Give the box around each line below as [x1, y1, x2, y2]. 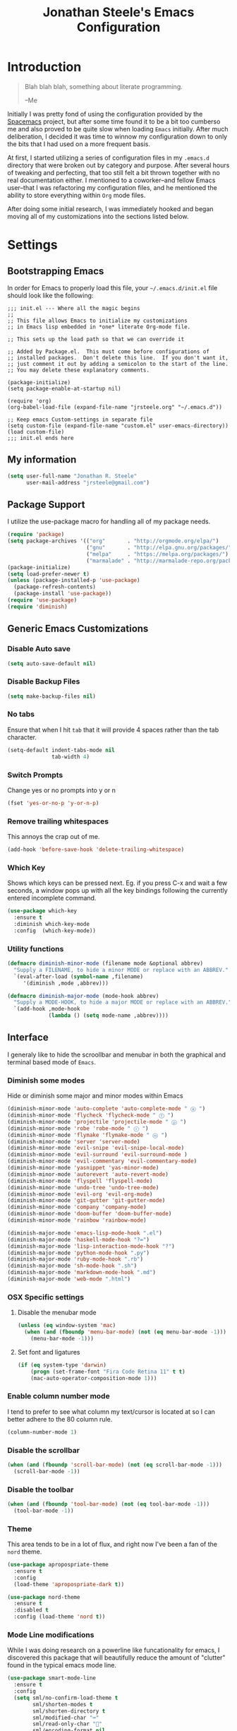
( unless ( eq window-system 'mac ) [17, 1322, 116, 1329]
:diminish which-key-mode [13, 920, 90, 927]
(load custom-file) [7, 428, 65, 435]
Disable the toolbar [7, 1485, 74, 1494]
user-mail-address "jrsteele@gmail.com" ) [25, 479, 150, 486]
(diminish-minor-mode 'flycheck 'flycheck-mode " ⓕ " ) [7, 1112, 174, 1119]
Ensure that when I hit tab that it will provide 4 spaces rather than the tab [7, 725, 219, 734]
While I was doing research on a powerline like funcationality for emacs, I [7, 1646, 220, 1655]
